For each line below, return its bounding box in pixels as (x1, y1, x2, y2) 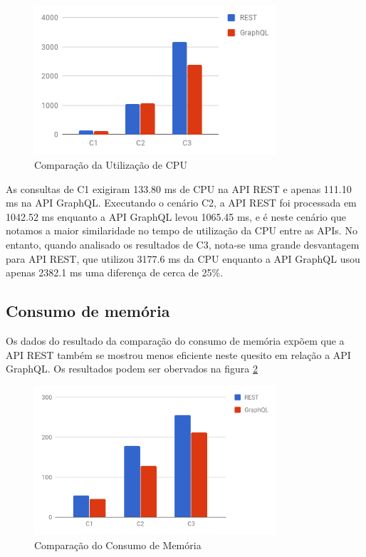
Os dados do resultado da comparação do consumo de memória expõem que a (6, 333, 345, 348)
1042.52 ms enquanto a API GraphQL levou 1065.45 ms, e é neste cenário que (6, 209, 346, 224)
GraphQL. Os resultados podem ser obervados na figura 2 (6, 361, 258, 376)
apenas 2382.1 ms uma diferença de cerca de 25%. (6, 265, 224, 280)
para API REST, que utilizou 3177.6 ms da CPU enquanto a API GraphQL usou (6, 251, 360, 266)
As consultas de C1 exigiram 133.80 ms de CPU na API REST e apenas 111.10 (6, 181, 352, 196)
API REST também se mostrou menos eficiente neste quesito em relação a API (6, 347, 351, 362)
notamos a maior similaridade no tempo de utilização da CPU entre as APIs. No (6, 223, 357, 238)
